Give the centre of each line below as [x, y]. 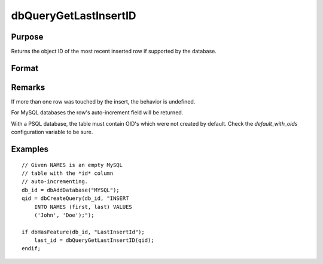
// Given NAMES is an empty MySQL [72, 165]
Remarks [28, 87]
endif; [31, 249]
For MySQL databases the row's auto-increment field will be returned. [97, 113]
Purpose [27, 37]
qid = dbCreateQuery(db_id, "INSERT [75, 198]
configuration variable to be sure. [52, 132]
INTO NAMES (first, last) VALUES [83, 207]
